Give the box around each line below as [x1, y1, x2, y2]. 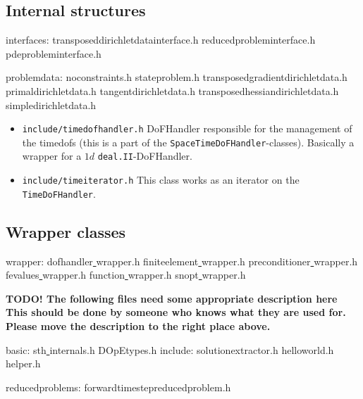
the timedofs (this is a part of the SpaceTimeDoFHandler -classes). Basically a [22, 134, 355, 149]
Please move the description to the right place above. [6, 319, 271, 334]
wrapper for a [22, 148, 82, 163]
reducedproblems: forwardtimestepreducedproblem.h [6, 379, 231, 394]
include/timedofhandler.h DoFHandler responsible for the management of [22, 121, 352, 136]
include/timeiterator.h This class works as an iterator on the [22, 172, 300, 187]
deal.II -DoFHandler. [97, 148, 192, 163]
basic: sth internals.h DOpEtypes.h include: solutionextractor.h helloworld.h [6, 342, 334, 357]
